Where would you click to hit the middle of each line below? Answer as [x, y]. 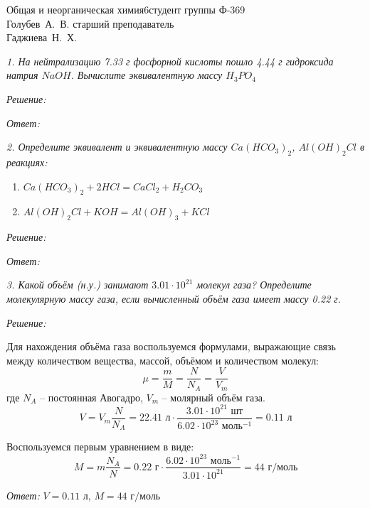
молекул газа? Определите [254, 285]
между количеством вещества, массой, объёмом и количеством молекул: [163, 360]
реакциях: [27, 162]
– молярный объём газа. [213, 397]
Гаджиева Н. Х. [42, 37]
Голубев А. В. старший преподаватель [90, 23]
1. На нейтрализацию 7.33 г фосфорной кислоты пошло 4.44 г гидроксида [170, 61]
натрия [22, 75]
